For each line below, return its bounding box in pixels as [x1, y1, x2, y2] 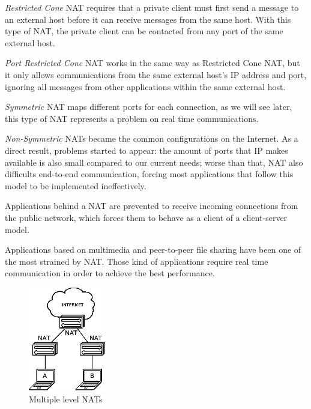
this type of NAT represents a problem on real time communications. [5, 112, 259, 124]
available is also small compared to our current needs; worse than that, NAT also [5, 156, 303, 168]
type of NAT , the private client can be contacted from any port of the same [5, 25, 283, 37]
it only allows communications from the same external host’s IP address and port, [5, 68, 307, 80]
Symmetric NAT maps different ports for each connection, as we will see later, [5, 100, 292, 113]
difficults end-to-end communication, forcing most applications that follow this [5, 168, 294, 180]
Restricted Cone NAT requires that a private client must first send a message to [5, 1, 299, 13]
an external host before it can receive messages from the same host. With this [5, 13, 291, 25]
